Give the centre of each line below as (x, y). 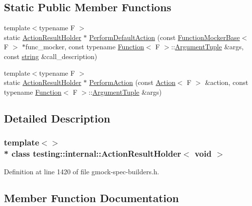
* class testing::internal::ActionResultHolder (93, 153)
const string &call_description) (51, 56)
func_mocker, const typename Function (85, 47)
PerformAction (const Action (132, 82)
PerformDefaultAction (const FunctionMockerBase (165, 37)
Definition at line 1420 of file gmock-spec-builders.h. (82, 172)
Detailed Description (57, 118)
